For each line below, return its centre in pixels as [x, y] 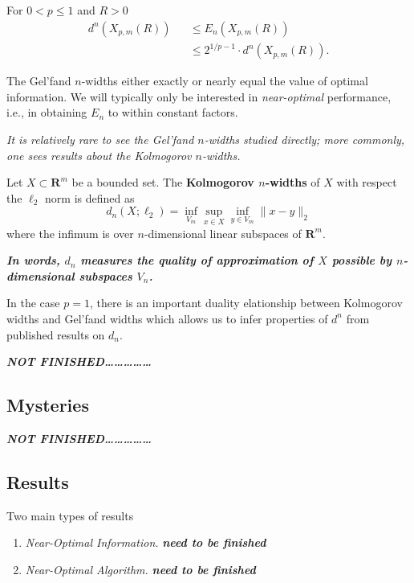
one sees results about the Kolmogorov [99, 155]
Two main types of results [70, 515]
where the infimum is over [70, 233]
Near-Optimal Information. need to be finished [146, 542]
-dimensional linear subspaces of [223, 233]
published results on [56, 334]
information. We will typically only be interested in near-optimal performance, [199, 96]
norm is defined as [90, 197]
